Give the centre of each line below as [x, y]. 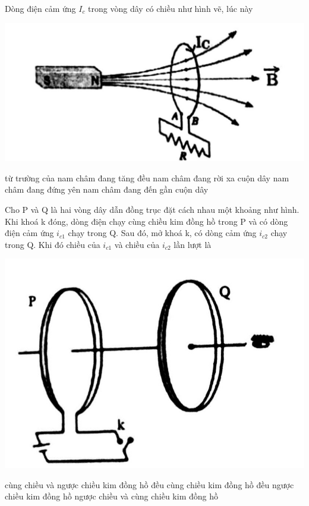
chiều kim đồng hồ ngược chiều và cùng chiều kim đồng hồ [111, 496]
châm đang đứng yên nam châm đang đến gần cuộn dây [107, 189]
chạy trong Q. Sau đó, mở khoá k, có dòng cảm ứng [162, 233]
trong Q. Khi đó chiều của [53, 244]
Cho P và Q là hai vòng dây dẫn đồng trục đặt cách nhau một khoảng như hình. [152, 210]
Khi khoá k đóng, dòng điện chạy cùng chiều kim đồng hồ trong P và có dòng [146, 221]
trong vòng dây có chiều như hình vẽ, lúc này [171, 8]
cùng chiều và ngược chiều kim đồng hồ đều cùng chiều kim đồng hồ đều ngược [149, 484]
